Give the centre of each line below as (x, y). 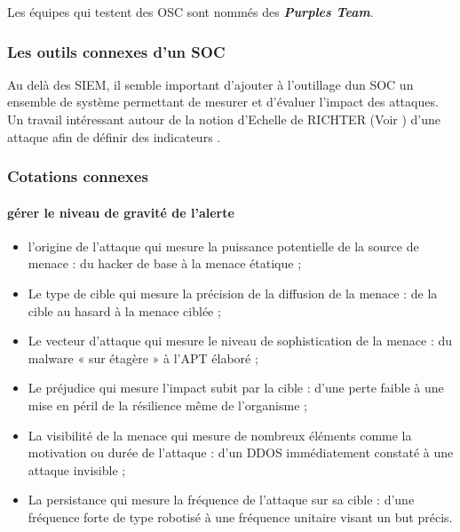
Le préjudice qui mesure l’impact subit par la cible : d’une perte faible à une (236, 388)
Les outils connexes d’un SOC (116, 51)
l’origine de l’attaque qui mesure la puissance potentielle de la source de (223, 246)
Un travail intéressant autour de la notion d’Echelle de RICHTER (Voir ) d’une (224, 119)
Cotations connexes (78, 176)
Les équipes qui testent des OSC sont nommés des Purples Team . (190, 12)
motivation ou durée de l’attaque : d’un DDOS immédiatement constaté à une (241, 453)
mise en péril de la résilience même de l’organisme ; (167, 405)
